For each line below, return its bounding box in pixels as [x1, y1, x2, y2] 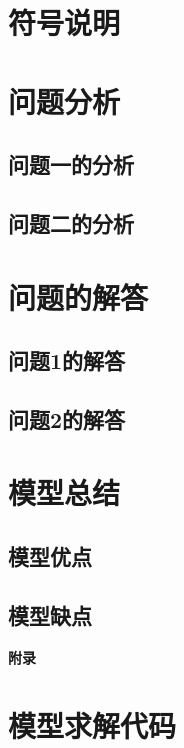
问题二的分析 [8, 207, 134, 238]
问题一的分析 [8, 149, 134, 180]
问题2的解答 [8, 403, 126, 434]
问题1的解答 [8, 345, 126, 376]
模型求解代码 [8, 705, 177, 746]
